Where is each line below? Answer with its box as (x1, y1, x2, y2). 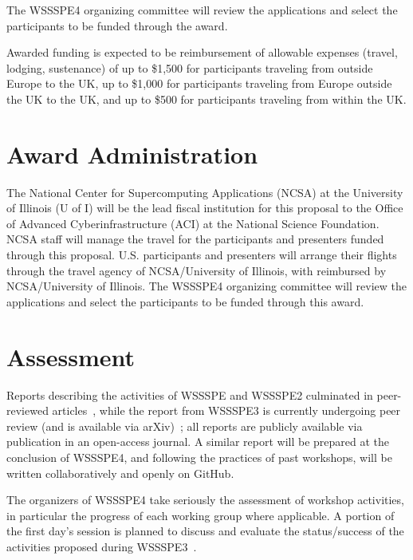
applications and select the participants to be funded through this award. (6, 293, 364, 310)
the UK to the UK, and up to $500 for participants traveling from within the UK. (6, 90, 407, 107)
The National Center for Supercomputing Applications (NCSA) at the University (6, 183, 403, 200)
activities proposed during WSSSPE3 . (6, 538, 197, 554)
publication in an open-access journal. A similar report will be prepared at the (6, 433, 390, 450)
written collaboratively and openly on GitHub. (6, 464, 234, 481)
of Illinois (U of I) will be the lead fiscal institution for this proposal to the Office (6, 199, 403, 216)
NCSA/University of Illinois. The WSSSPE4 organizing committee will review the (6, 278, 407, 294)
